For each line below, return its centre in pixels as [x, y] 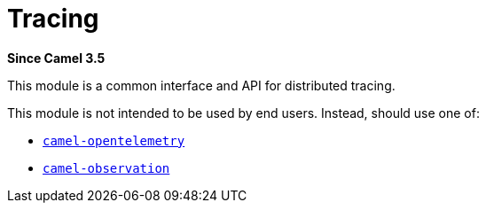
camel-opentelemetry [114, 140]
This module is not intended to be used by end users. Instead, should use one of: [243, 113]
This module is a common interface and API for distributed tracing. [201, 85]
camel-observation [106, 168]
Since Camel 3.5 [56, 58]
